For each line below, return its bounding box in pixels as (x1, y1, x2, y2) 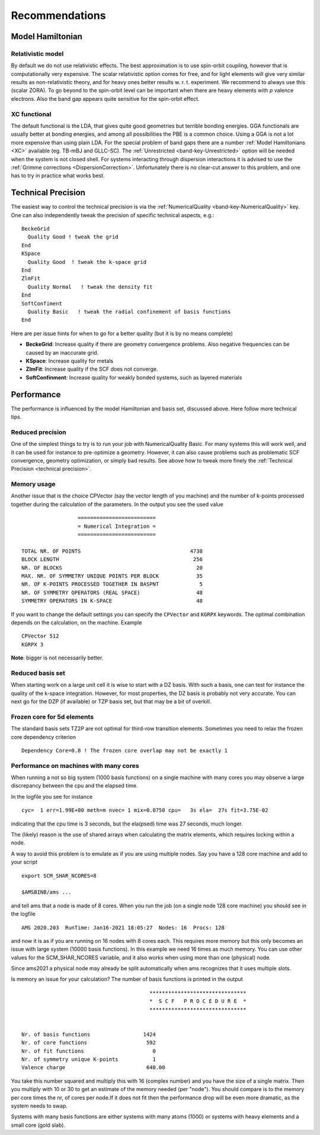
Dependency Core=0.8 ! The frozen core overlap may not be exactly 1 (21, 747, 228, 754)
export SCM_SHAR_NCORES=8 (21, 872, 97, 879)
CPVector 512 (21, 633, 59, 640)
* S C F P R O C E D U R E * (149, 998, 247, 1005)
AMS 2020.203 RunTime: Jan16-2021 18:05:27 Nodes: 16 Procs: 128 (21, 924, 225, 931)
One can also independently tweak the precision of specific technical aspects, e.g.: (11, 211, 215, 219)
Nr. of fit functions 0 (21, 1047, 156, 1054)
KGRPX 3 (21, 641, 44, 648)
